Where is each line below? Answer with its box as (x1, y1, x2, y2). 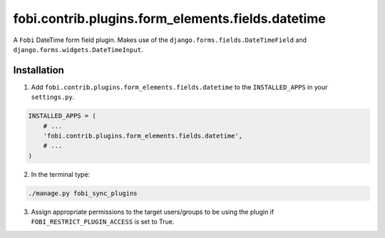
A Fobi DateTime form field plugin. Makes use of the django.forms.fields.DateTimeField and (13, 36, 307, 44)
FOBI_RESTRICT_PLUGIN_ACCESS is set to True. (31, 217, 175, 226)
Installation (13, 64, 64, 76)
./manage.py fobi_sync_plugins (28, 189, 138, 197)
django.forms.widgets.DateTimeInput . (13, 45, 143, 53)
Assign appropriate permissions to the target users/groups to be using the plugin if (31, 207, 274, 216)
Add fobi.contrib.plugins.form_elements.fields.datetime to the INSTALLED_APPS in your (31, 83, 328, 91)
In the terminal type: (31, 170, 91, 178)
